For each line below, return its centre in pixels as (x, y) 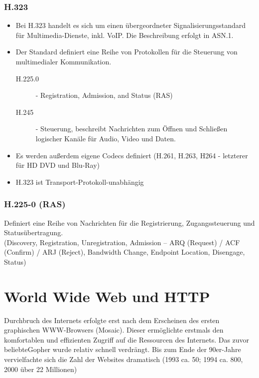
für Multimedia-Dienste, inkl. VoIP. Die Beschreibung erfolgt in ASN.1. (125, 35)
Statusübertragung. (34, 232)
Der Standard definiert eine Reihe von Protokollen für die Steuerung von (127, 52)
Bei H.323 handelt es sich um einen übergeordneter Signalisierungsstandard (131, 25)
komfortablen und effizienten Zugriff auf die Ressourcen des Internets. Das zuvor (127, 339)
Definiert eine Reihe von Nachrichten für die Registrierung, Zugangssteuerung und (129, 222)
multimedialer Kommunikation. (64, 61)
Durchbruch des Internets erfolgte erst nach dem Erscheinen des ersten (112, 320)
